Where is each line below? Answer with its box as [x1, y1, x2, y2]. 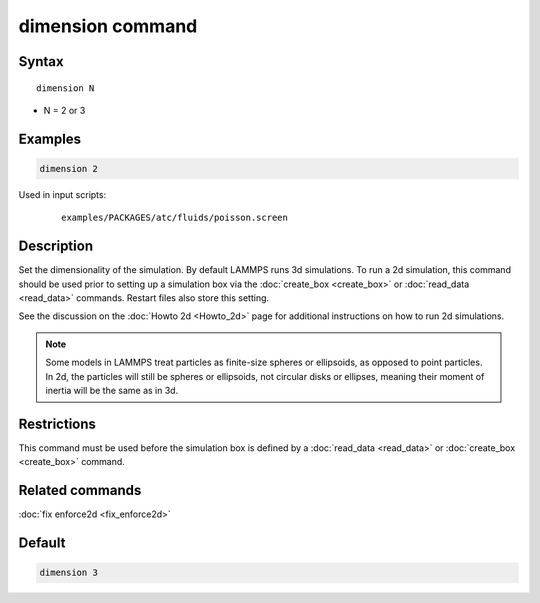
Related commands [18, 482, 142, 499]
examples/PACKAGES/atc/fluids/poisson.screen [61, 212, 289, 224]
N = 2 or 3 [43, 104, 86, 116]
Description [18, 238, 94, 255]
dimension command [18, 15, 198, 37]
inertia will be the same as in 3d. [45, 384, 179, 396]
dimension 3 [39, 567, 99, 579]
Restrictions [18, 415, 97, 432]
